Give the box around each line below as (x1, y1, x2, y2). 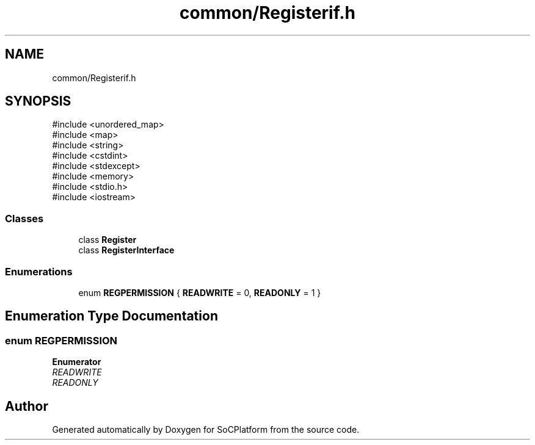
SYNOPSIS (5, 93, 71, 109)
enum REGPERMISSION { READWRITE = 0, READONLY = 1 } (78, 287, 321, 298)
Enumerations (5, 265, 73, 278)
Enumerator (52, 356, 101, 367)
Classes (5, 212, 44, 225)
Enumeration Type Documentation (5, 308, 218, 324)
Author (5, 398, 48, 414)
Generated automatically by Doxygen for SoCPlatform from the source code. (52, 424, 360, 435)
